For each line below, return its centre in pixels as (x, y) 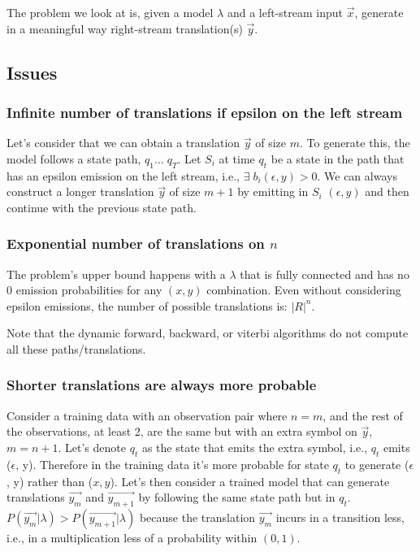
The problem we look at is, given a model (110, 12)
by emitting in (273, 191)
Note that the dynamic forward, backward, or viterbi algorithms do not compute (208, 333)
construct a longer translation (80, 191)
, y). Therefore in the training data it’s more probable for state (172, 464)
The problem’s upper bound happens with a (116, 274)
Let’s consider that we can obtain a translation (123, 143)
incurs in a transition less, (340, 517)
